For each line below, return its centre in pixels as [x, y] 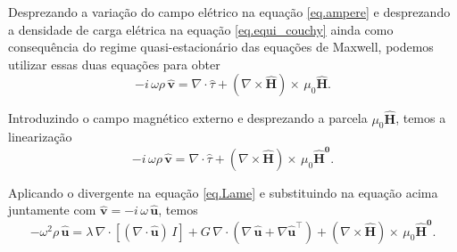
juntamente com [52, 210]
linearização [40, 137]
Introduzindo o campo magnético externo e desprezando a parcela [188, 118]
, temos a [421, 118]
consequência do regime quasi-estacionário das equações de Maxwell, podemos [221, 47]
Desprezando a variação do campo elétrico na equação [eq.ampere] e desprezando [229, 12]
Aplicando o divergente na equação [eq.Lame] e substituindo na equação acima [223, 192]
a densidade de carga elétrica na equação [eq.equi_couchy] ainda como [201, 29]
